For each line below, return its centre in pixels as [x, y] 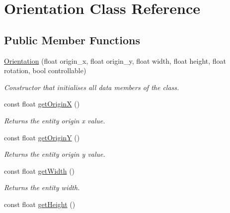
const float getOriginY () [42, 137]
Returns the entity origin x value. [55, 120]
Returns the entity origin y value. [55, 154]
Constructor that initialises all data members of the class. [92, 87]
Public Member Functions [72, 40]
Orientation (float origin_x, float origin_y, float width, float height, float [115, 60]
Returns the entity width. [42, 187]
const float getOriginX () [42, 104]
